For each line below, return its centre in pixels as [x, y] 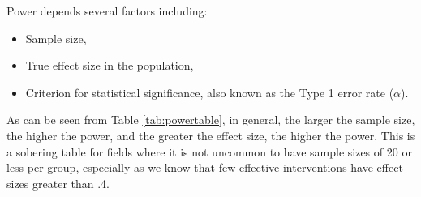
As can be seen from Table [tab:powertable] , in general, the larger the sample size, [211, 120]
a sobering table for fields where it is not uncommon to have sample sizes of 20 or [209, 151]
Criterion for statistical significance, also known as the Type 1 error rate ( [210, 92]
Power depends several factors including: [107, 11]
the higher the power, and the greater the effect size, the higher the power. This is [211, 135]
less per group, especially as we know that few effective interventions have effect [205, 167]
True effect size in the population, [110, 65]
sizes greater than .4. [58, 183]
